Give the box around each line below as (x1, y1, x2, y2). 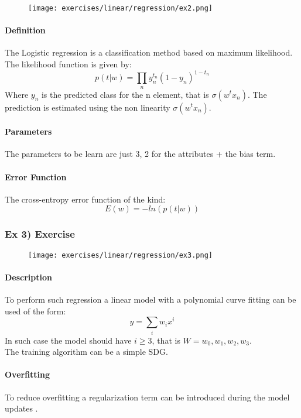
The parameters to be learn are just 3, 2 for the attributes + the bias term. (5, 148, 276, 160)
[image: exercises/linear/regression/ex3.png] (28, 251, 213, 259)
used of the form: (5, 304, 66, 317)
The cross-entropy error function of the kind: (5, 193, 166, 205)
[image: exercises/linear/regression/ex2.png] (28, 4, 213, 12)
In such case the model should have (5, 334, 132, 346)
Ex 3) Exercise (5, 227, 75, 241)
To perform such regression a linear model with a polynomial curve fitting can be (5, 293, 296, 305)
